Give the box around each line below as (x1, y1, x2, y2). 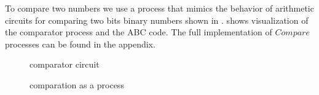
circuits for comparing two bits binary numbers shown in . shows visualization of (5, 13, 309, 26)
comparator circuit (30, 58, 100, 71)
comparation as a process (30, 78, 124, 91)
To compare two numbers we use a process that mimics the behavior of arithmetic (5, 2, 314, 14)
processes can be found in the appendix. (5, 37, 156, 50)
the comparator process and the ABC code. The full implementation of (5, 26, 272, 38)
